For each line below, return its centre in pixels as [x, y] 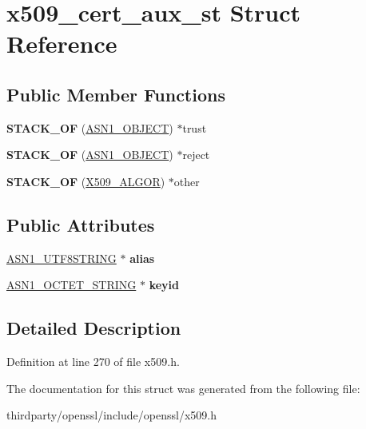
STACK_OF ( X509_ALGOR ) [86, 181]
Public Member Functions [116, 94]
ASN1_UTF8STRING [62, 258]
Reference [62, 44]
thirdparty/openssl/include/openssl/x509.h [111, 415]
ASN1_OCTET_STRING [72, 285]
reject [196, 155]
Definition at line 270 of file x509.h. [93, 361]
